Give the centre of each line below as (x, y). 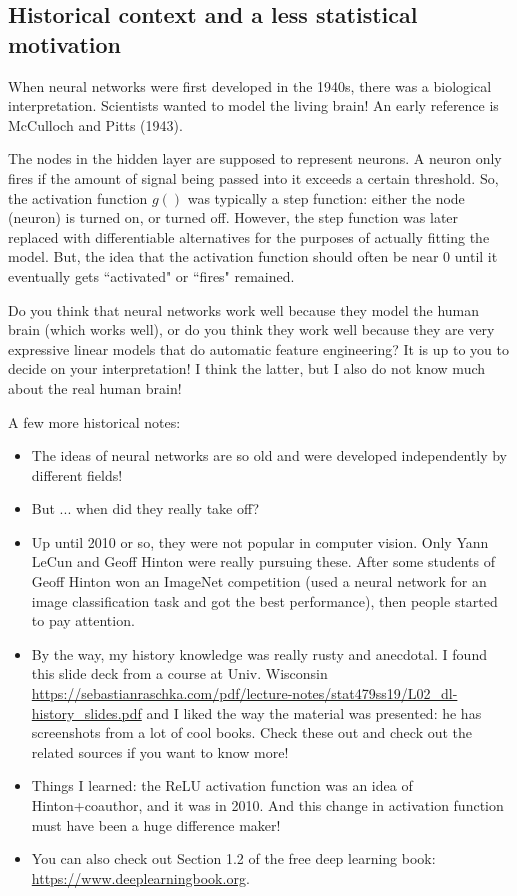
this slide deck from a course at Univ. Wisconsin (179, 673)
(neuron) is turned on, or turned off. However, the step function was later (233, 217)
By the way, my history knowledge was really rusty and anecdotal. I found (259, 653)
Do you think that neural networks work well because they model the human (244, 309)
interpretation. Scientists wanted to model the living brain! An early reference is (253, 105)
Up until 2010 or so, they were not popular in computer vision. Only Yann (260, 541)
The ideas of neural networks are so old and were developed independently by (269, 455)
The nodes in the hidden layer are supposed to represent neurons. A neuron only (255, 158)
